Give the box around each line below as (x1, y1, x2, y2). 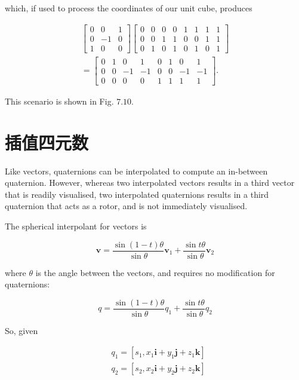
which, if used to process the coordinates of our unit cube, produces (5, 2, 252, 14)
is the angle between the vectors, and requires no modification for (35, 266, 275, 278)
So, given (5, 324, 38, 336)
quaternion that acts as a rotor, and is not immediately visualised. (5, 200, 248, 212)
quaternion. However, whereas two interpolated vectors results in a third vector (5, 176, 295, 189)
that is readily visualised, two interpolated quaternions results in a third (5, 188, 269, 200)
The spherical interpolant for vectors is (5, 219, 147, 232)
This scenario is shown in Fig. (5, 94, 114, 107)
